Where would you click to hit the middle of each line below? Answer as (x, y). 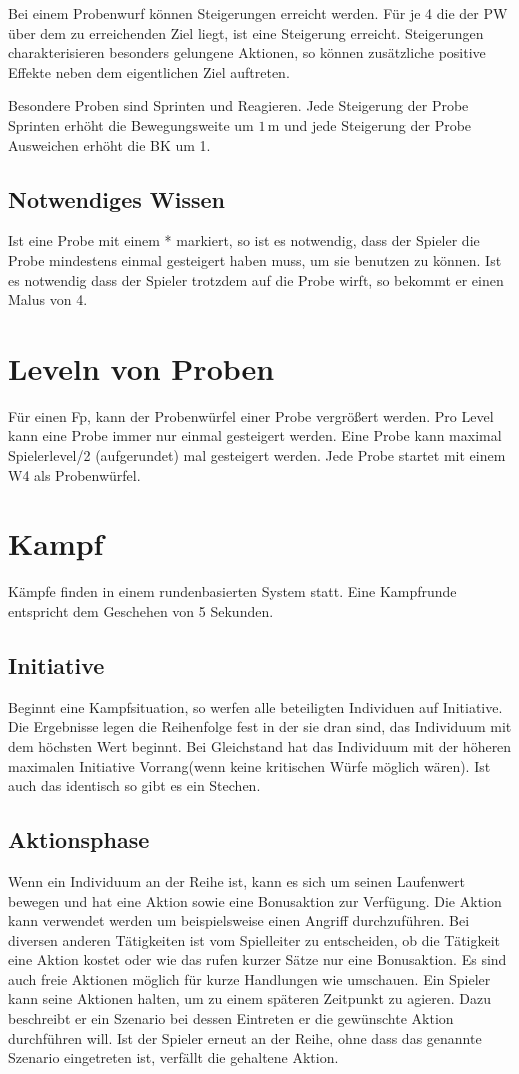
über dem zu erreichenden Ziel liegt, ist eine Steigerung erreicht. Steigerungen (246, 32)
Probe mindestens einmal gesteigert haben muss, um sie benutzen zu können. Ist (255, 259)
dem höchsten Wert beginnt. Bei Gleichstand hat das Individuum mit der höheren (260, 745)
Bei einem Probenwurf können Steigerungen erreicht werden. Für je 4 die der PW (258, 13)
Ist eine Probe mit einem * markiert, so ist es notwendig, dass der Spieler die (244, 240)
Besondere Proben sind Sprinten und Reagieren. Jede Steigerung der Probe (238, 105)
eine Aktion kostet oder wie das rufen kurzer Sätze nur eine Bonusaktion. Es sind (257, 959)
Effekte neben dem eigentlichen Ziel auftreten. (149, 71)
